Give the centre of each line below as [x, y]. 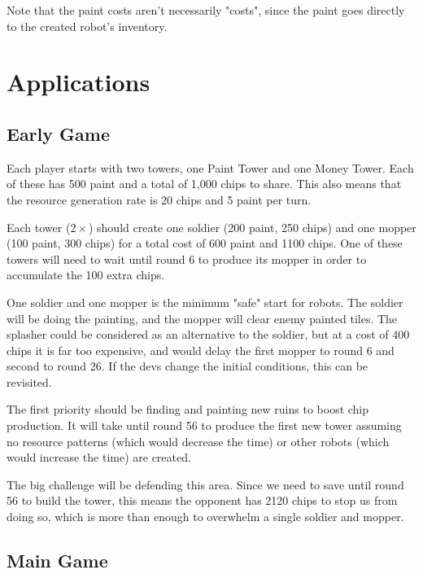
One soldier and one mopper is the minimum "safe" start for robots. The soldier [205, 302]
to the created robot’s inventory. [87, 26]
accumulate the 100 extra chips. [86, 275]
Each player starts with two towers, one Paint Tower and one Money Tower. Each [210, 167]
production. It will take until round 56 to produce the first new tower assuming [204, 425]
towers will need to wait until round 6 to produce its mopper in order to [187, 259]
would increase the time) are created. [99, 457]
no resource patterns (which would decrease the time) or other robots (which [198, 441]
